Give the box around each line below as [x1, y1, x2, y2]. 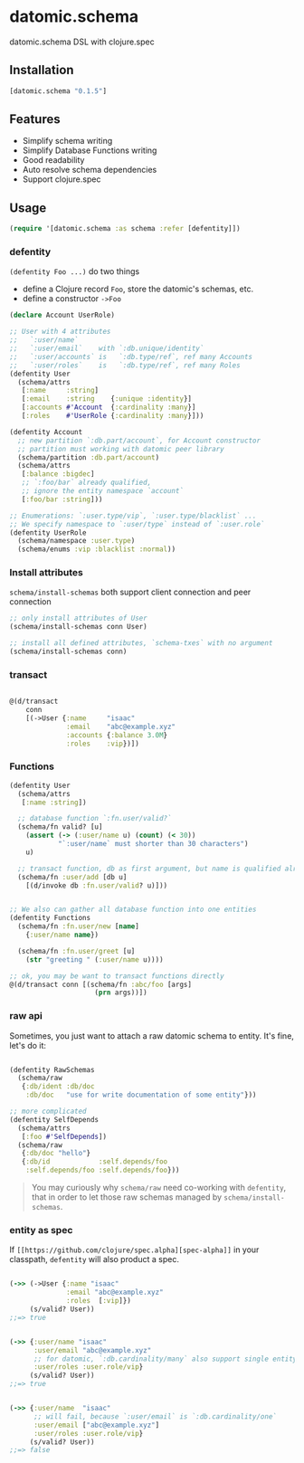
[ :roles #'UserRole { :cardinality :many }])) [21, 412, 204, 421]
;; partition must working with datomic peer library [17, 444, 224, 453]
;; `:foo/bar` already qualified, [21, 478, 152, 488]
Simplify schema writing [22, 136, 113, 147]
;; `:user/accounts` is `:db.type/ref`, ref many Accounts [9, 352, 253, 361]
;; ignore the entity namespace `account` [21, 487, 184, 496]
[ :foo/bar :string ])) [21, 495, 103, 504]
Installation [9, 62, 74, 78]
